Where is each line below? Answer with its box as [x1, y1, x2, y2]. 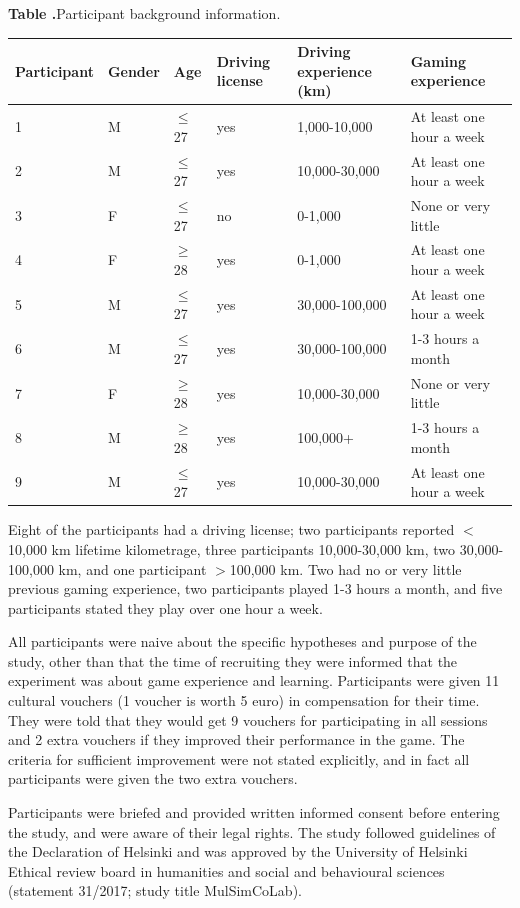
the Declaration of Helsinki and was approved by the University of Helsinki [8, 841, 468, 862]
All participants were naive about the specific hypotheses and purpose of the [8, 631, 477, 652]
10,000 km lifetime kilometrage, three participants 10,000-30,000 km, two [8, 538, 456, 559]
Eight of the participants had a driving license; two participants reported [8, 519, 455, 540]
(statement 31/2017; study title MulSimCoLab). [8, 880, 302, 901]
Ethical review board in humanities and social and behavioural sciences [8, 860, 445, 881]
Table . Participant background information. [8, 3, 281, 23]
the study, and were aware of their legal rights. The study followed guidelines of [8, 821, 496, 842]
